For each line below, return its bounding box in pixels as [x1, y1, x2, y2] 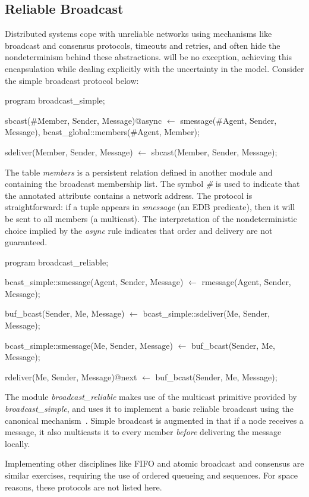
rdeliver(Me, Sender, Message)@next [5, 370, 137, 383]
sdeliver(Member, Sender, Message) [5, 145, 133, 158]
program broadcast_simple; [5, 94, 105, 107]
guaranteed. [5, 236, 48, 248]
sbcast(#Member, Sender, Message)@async [5, 114, 162, 126]
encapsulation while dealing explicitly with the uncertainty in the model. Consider [5, 62, 304, 74]
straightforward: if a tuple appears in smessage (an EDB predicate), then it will [5, 201, 295, 213]
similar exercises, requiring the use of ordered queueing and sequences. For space [5, 469, 298, 482]
